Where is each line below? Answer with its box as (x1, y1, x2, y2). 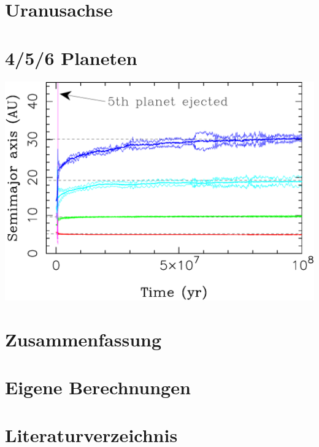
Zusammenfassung (5, 326, 162, 351)
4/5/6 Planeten (5, 45, 137, 70)
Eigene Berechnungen (5, 374, 191, 399)
